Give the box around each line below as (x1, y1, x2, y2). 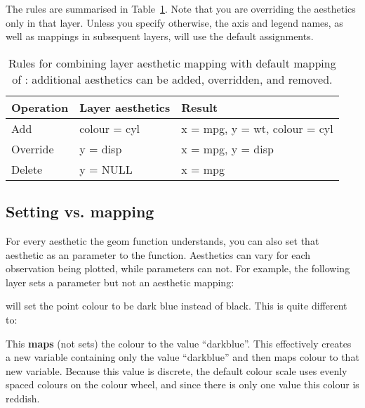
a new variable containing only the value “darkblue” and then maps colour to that (6, 350, 359, 364)
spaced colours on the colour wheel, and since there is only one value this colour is (6, 377, 359, 392)
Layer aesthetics (79, 98, 171, 115)
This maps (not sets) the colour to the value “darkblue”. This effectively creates (6, 336, 352, 350)
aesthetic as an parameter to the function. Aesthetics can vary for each (6, 247, 311, 262)
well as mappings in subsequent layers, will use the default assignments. (6, 29, 314, 44)
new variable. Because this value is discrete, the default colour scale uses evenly (6, 363, 347, 378)
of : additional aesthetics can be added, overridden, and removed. (12, 70, 333, 87)
